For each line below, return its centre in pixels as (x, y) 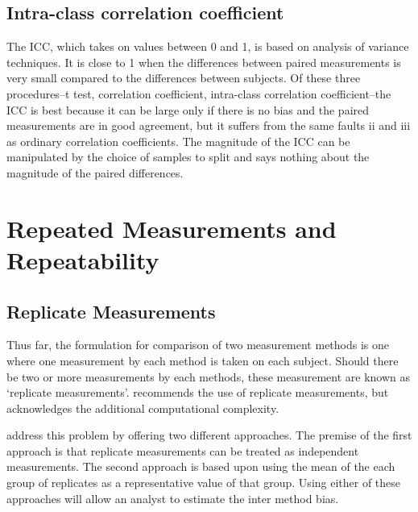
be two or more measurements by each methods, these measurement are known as (209, 376)
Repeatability (83, 259)
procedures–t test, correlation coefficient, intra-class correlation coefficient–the (199, 93)
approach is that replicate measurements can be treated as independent (183, 450)
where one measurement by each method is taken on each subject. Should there (203, 360)
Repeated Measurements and (172, 228)
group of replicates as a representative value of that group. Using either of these (204, 483)
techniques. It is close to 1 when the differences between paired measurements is (204, 62)
